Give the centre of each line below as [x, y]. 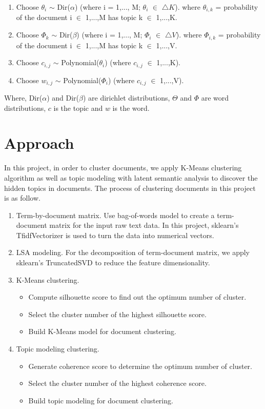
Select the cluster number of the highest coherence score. [117, 383]
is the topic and [78, 108]
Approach [39, 143]
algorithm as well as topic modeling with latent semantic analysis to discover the [131, 177]
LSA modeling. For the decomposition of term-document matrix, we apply [133, 252]
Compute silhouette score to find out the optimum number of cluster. [137, 297]
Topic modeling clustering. [58, 349]
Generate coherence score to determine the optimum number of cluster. [140, 366]
